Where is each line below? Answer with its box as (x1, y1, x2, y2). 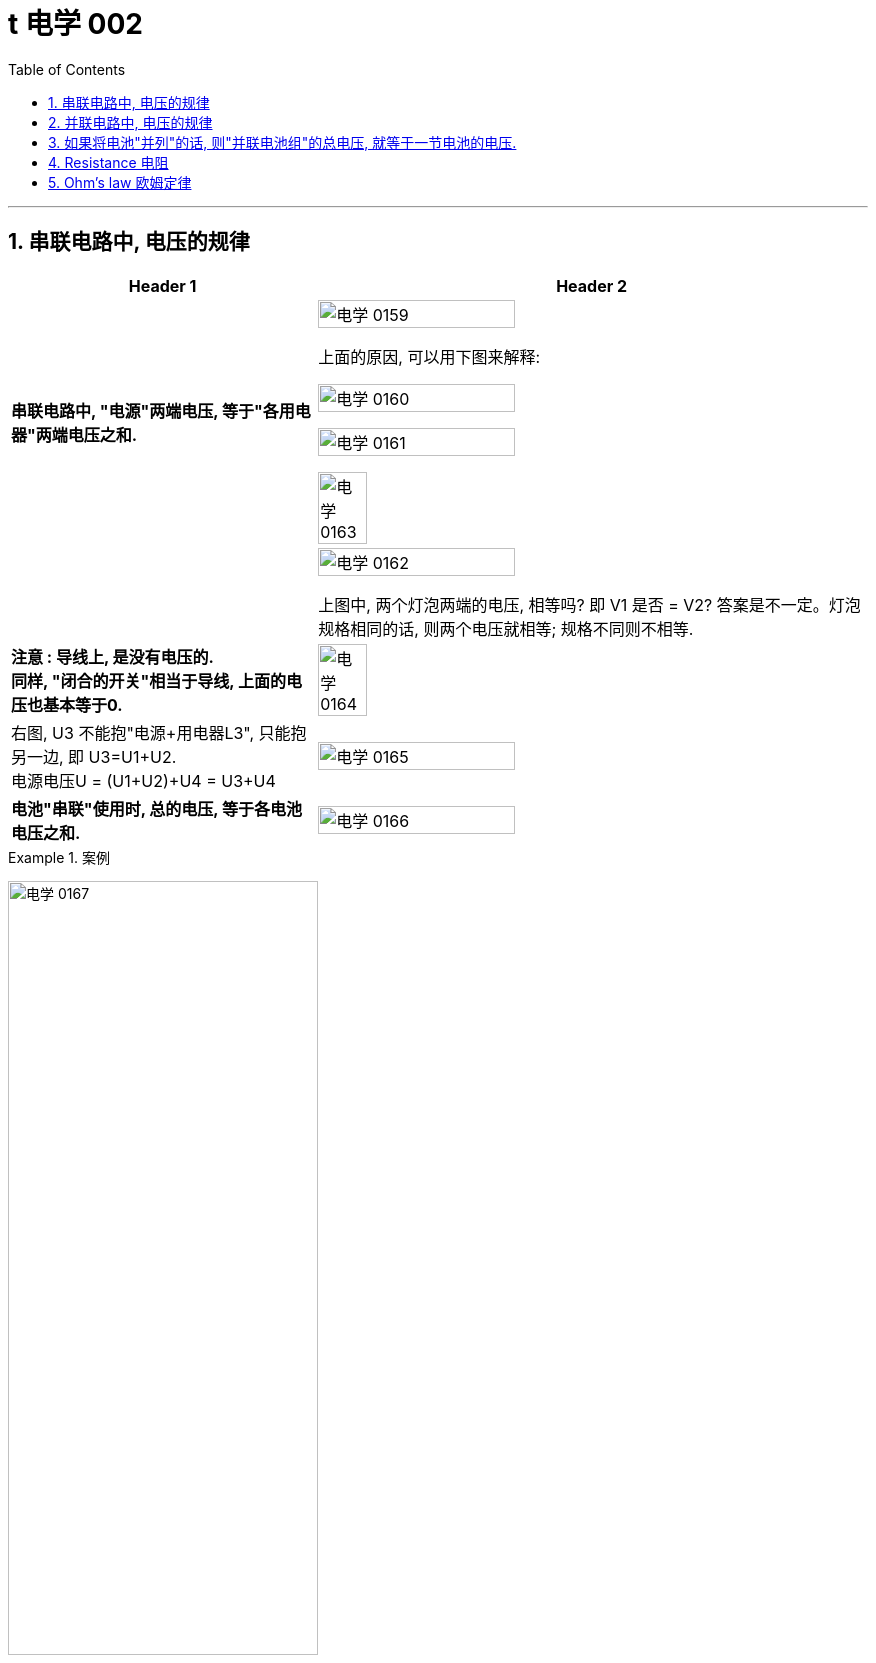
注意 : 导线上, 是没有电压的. (11, 646, 214, 667)
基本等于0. (43, 694, 123, 715)
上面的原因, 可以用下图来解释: (318, 346, 540, 367)
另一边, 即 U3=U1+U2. (11, 746, 177, 767)
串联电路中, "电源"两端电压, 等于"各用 (11, 400, 295, 421)
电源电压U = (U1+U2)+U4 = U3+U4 (11, 770, 276, 791)
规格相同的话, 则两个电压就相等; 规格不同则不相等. (318, 618, 694, 639)
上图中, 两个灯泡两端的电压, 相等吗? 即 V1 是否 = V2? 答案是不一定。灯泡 (318, 594, 861, 615)
